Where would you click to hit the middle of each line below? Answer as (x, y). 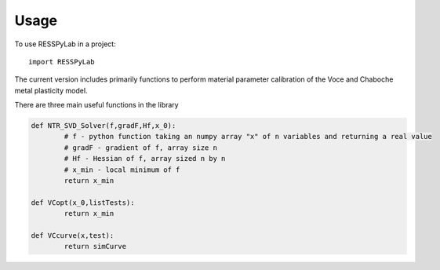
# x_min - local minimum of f (122, 170)
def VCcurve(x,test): (73, 235)
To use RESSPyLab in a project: (65, 44)
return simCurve (95, 246)
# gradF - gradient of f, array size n (140, 148)
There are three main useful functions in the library (97, 105)
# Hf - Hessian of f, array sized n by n (145, 159)
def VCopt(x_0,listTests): (83, 202)
